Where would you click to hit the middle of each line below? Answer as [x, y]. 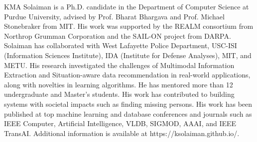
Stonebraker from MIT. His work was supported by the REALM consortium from [129, 26]
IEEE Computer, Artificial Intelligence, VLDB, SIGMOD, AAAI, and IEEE [120, 123]
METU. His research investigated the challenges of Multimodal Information [119, 65]
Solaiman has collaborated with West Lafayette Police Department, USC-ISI [121, 45]
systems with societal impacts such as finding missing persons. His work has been [128, 104]
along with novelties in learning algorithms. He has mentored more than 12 [119, 84]
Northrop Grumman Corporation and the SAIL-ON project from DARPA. [118, 35]
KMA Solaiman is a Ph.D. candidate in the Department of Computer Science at [127, 6]
